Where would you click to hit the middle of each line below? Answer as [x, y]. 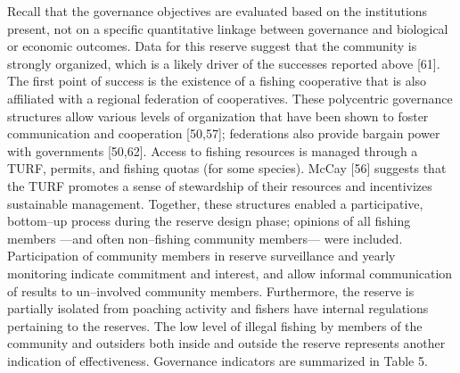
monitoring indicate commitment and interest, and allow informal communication [230, 273]
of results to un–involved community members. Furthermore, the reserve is [211, 290]
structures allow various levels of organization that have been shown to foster [218, 116]
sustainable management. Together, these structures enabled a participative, [215, 203]
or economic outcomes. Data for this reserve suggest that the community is [212, 46]
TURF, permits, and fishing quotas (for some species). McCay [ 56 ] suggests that [227, 168]
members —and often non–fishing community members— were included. [205, 238]
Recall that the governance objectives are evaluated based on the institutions [218, 11]
